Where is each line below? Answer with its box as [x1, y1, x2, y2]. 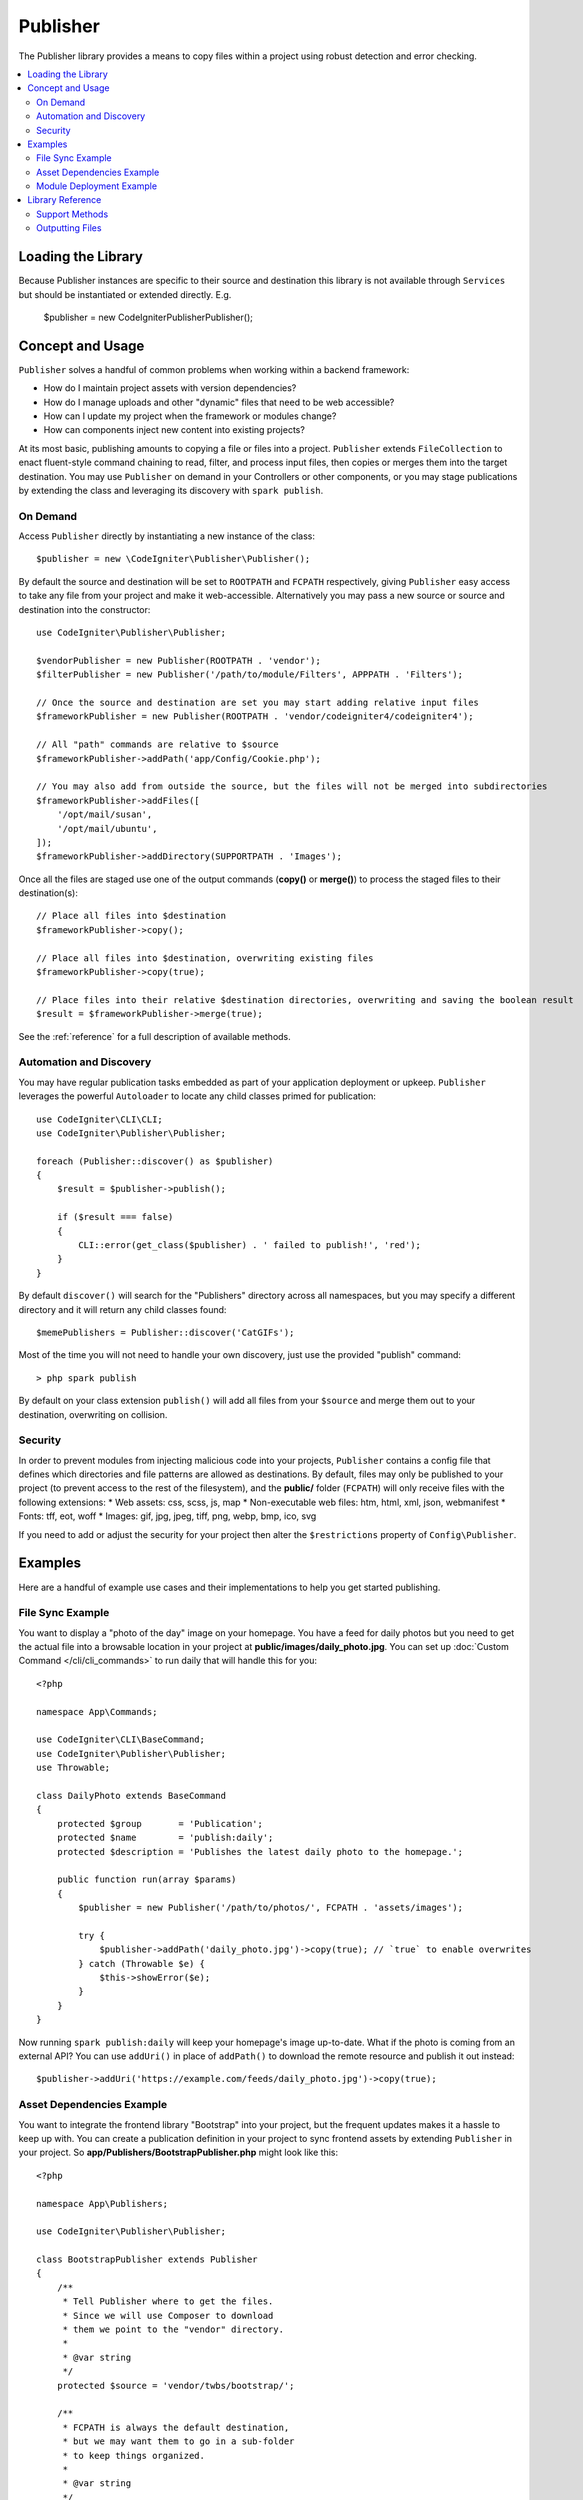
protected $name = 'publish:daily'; [56, 1832, 274, 1844]
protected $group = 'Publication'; [56, 1818, 264, 1829]
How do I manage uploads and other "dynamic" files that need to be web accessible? [43, 396, 395, 408]
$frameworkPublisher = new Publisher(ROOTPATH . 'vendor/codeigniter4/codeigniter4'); [36, 711, 474, 722]
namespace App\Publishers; [36, 2198, 169, 2209]
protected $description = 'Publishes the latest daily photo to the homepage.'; [56, 1846, 464, 1857]
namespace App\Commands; [36, 1706, 158, 1717]
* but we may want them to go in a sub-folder [62, 2436, 295, 2447]
